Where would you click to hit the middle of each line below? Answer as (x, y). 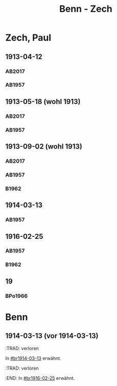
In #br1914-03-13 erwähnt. (33, 358)
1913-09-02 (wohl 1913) (44, 147)
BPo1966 (17, 296)
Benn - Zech (86, 9)
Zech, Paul (28, 38)
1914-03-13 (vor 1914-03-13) (52, 336)
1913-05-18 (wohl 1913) (43, 101)
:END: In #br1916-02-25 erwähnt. (40, 378)
